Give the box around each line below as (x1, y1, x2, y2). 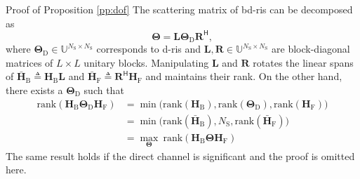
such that (84, 82, 124, 97)
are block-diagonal (272, 41, 350, 56)
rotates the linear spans (253, 55, 354, 69)
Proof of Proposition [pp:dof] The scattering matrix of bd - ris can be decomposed (6, 2, 353, 16)
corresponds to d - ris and (96, 41, 201, 56)
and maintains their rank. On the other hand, (145, 69, 342, 84)
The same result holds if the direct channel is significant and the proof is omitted (6, 148, 355, 163)
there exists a (6, 82, 63, 97)
